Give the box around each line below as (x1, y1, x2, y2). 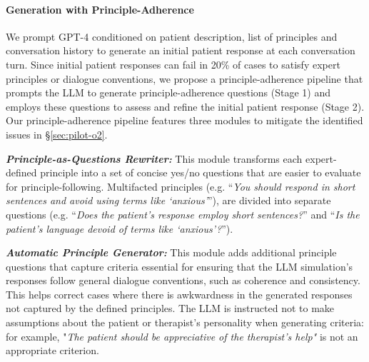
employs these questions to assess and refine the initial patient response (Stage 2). (6, 99, 365, 114)
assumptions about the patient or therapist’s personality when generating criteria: (6, 315, 365, 330)
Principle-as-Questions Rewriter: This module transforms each (6, 151, 303, 166)
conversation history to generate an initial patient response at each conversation (6, 43, 355, 58)
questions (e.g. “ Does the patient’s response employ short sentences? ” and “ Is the (6, 206, 360, 221)
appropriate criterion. (6, 343, 99, 358)
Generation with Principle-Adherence (6, 1, 194, 16)
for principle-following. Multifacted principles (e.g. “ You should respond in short (6, 179, 355, 193)
